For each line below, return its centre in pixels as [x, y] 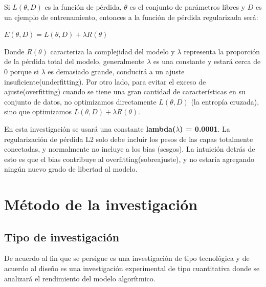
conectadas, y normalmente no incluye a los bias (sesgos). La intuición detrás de [130, 149]
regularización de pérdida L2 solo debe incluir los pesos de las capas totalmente [129, 139]
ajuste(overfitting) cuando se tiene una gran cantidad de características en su [125, 91]
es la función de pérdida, [83, 7]
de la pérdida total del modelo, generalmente [74, 61]
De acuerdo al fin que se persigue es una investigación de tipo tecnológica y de [127, 258]
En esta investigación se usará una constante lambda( [90, 128]
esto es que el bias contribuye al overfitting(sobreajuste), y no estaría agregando [129, 159]
